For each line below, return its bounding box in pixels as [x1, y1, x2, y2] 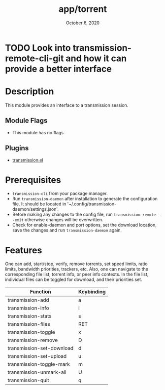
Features [5, 244, 42, 256]
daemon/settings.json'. [12, 206, 59, 212]
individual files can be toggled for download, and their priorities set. [5, 276, 142, 282]
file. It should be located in [12, 201, 66, 207]
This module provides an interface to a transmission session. [5, 102, 129, 108]
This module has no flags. [12, 129, 65, 135]
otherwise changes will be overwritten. [24, 217, 103, 223]
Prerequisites [5, 174, 62, 186]
